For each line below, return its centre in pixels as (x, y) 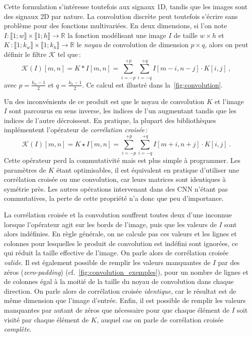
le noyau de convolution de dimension (133, 44)
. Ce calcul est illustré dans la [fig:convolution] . (152, 84)
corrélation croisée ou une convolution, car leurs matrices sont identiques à (115, 179)
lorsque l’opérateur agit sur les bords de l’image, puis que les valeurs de (110, 224)
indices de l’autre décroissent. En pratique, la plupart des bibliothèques (110, 120)
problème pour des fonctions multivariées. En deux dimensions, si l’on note (116, 26)
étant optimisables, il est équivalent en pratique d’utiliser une (148, 169)
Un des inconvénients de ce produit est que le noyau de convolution (104, 101)
